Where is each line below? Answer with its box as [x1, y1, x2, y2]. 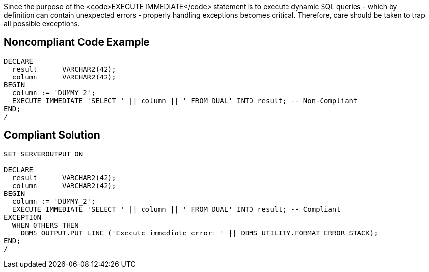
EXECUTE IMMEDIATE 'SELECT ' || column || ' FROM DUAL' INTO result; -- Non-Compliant [12, 96, 357, 105]
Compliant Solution [4, 129, 100, 142]
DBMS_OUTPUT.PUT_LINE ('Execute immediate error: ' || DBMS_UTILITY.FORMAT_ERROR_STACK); [20, 229, 378, 237]
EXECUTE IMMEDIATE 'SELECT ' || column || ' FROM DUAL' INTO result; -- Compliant [12, 205, 341, 213]
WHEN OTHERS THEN [12, 221, 79, 229]
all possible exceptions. [4, 19, 80, 28]
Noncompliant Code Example [4, 36, 150, 49]
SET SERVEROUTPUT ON [4, 150, 83, 158]
